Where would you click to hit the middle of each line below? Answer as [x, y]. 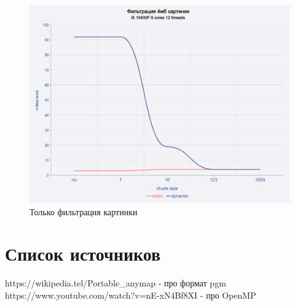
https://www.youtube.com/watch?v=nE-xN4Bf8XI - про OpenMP [131, 295]
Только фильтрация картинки [84, 211]
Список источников [83, 254]
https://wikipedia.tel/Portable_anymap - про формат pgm [116, 283]
